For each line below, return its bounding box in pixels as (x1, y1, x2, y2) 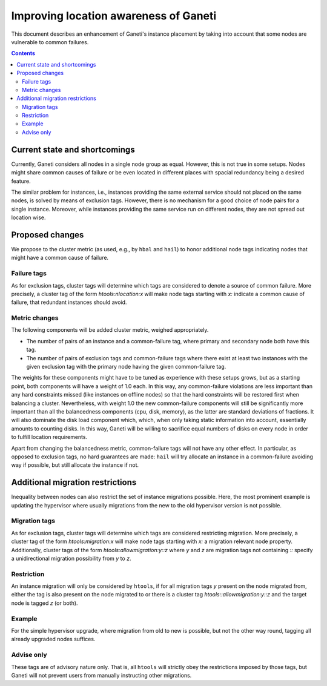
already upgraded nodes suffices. (11, 636, 96, 643)
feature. (11, 177, 31, 185)
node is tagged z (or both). (11, 599, 78, 607)
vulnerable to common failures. (11, 38, 89, 45)
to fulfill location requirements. (11, 434, 88, 441)
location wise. (11, 214, 46, 221)
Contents (11, 50, 36, 57)
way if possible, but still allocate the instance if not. (11, 461, 139, 469)
